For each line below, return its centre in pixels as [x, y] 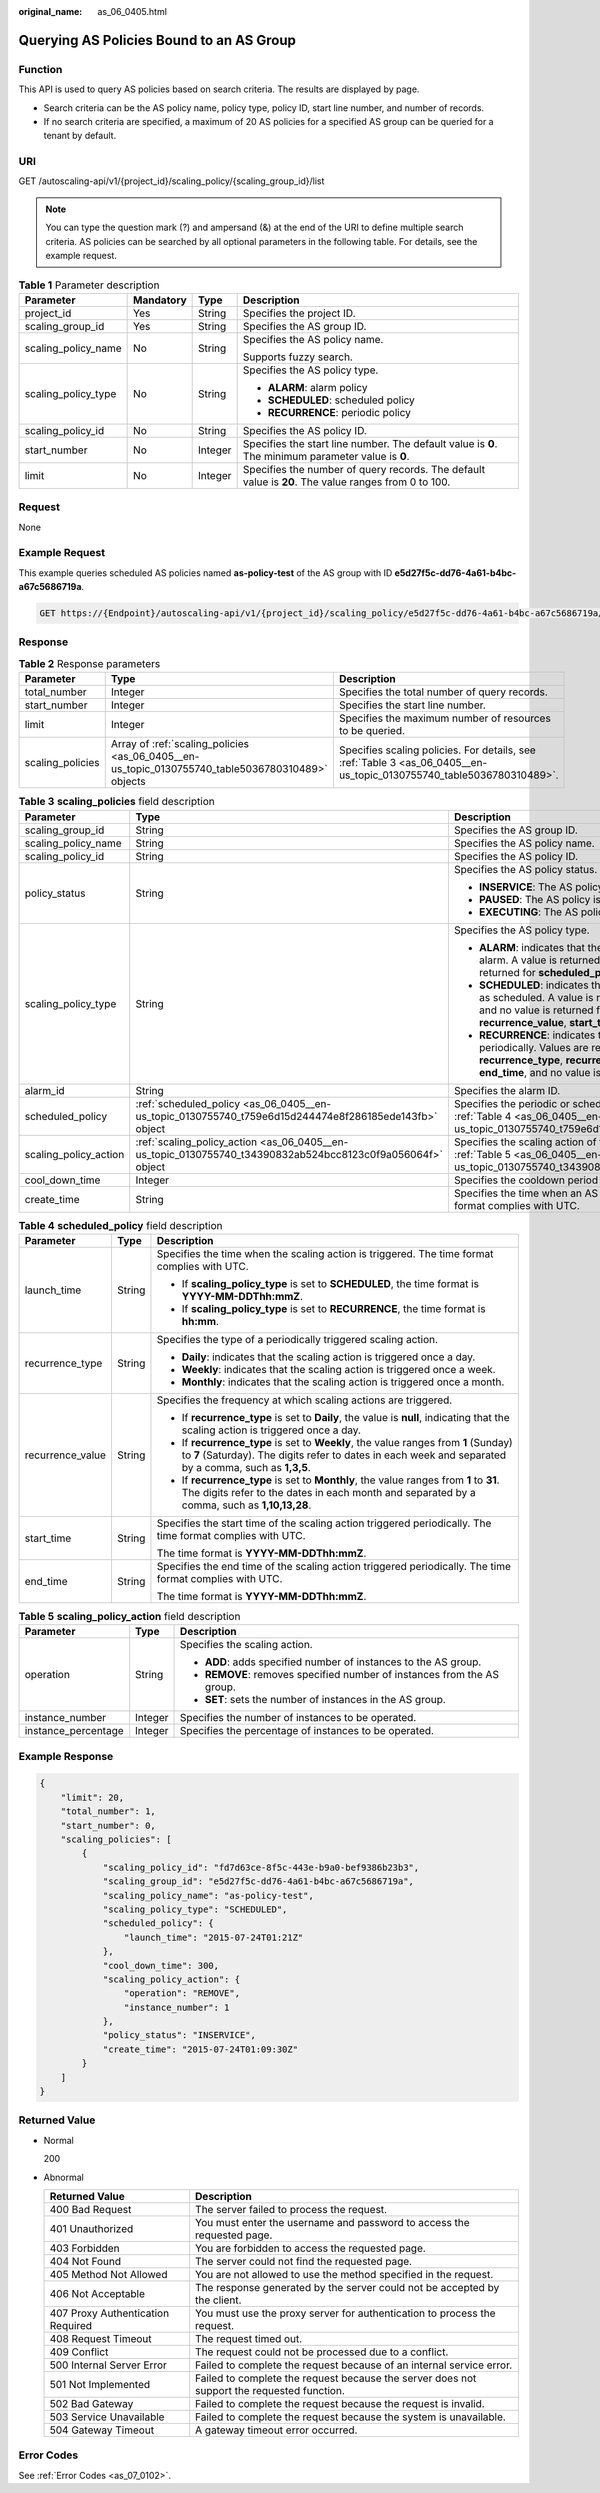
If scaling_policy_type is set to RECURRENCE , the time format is [333, 1308]
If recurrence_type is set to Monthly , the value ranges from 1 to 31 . [340, 1480]
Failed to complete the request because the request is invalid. [340, 2403]
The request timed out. [249, 2338]
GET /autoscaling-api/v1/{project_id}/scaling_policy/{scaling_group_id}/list [171, 181]
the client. [218, 2300]
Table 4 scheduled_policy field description [121, 1225]
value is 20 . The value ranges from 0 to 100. [346, 482]
